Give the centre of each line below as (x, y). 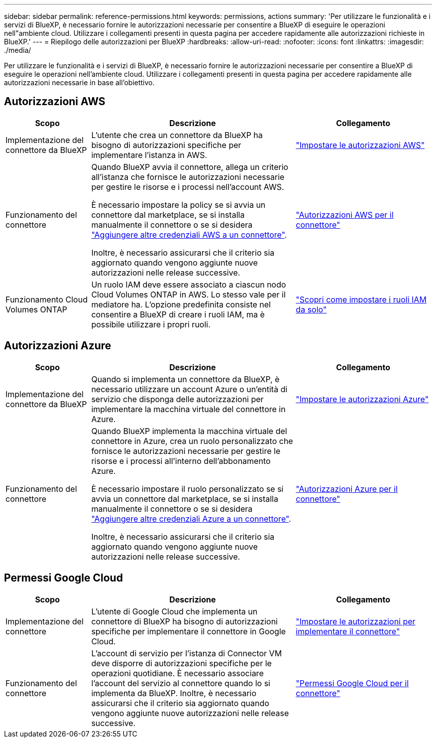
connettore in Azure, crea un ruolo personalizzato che (192, 441)
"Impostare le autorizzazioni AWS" (360, 145)
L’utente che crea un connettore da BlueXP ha (177, 135)
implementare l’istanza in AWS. (149, 155)
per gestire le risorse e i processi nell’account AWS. (188, 187)
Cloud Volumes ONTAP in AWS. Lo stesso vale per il (188, 294)
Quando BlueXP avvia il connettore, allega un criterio (190, 167)
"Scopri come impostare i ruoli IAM (361, 299)
